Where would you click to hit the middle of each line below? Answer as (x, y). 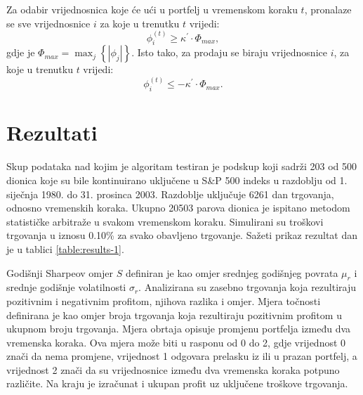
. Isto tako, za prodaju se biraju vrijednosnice (229, 52)
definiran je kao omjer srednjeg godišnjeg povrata (232, 272)
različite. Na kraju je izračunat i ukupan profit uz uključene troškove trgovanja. (177, 383)
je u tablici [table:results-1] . (65, 248)
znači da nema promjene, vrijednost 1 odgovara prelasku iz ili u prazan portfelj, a (182, 356)
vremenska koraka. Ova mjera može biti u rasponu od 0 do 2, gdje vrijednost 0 (176, 342)
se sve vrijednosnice (48, 23)
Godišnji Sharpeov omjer (60, 272)
